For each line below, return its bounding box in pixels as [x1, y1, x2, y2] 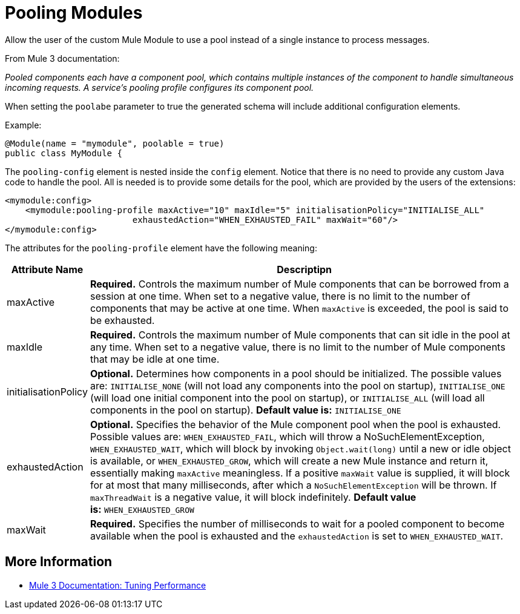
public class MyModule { [5, 148, 122, 158]
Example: [5, 119, 42, 130]
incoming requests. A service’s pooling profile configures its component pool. [5, 82, 314, 93]
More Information [5, 554, 113, 570]
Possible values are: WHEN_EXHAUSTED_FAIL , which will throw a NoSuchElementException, [90, 430, 485, 443]
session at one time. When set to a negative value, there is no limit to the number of [90, 289, 470, 302]
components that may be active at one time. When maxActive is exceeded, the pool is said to [90, 302, 508, 314]
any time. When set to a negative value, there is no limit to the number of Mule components [90, 340, 505, 353]
